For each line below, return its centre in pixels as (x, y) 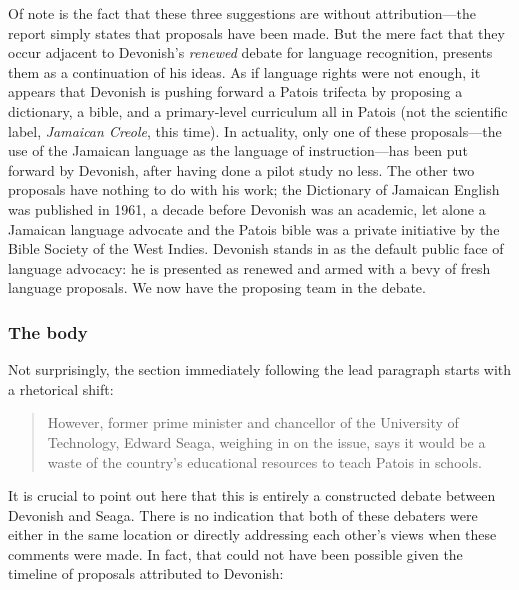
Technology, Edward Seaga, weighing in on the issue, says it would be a (266, 441)
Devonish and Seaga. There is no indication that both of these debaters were (243, 514)
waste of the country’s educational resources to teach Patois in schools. (264, 461)
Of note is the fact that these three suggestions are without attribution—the (242, 13)
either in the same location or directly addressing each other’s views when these (252, 534)
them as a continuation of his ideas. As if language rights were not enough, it (244, 71)
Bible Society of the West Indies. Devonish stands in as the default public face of (256, 248)
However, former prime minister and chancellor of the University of (253, 422)
